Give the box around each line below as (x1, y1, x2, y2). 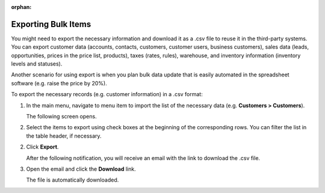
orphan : (11, 4, 32, 10)
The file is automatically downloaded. (26, 176, 119, 183)
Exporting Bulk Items (11, 19, 91, 29)
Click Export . (26, 143, 59, 150)
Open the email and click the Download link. (26, 165, 136, 173)
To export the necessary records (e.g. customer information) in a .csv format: (11, 91, 203, 98)
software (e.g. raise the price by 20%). (11, 79, 108, 87)
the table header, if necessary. (26, 132, 102, 139)
